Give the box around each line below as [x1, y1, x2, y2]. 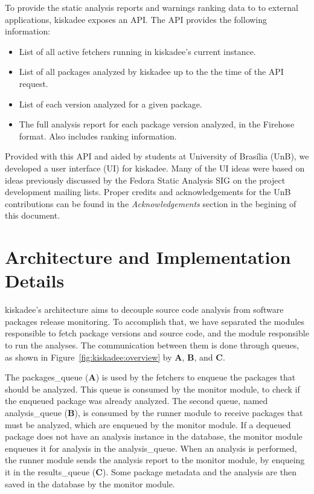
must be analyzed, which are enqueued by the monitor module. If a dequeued [5, 418, 291, 431]
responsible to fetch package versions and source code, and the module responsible [5, 327, 309, 339]
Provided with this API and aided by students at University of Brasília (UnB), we [5, 150, 309, 162]
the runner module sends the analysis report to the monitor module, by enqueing [5, 454, 305, 466]
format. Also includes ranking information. [19, 129, 177, 142]
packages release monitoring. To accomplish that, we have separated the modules [5, 315, 304, 327]
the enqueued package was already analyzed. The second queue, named [5, 394, 268, 407]
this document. [5, 209, 60, 222]
